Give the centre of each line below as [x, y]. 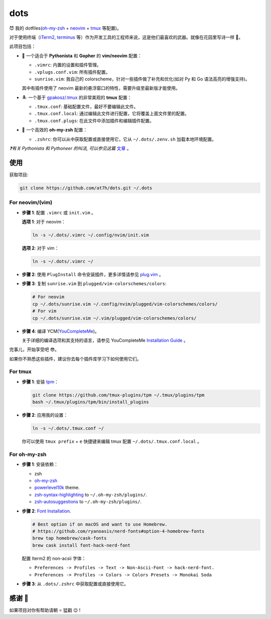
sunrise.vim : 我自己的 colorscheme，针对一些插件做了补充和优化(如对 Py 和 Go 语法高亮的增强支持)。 [142, 79]
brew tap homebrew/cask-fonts [70, 538]
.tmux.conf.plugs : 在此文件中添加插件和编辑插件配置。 [94, 120]
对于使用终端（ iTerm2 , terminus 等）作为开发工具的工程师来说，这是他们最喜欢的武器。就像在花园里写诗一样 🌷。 [126, 37]
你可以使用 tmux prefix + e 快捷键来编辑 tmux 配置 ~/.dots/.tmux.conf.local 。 [112, 441]
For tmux [21, 372]
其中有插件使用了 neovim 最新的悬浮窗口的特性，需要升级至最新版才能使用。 [101, 88]
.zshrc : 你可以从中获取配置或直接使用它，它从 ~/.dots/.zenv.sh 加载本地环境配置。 [125, 139]
